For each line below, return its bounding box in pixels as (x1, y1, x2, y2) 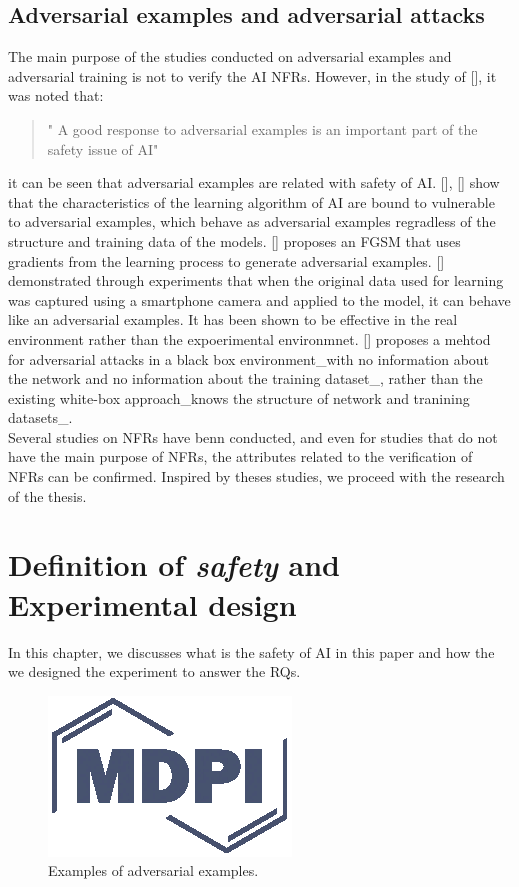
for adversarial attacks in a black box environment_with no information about (8, 348, 490, 369)
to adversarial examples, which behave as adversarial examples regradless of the (8, 211, 496, 232)
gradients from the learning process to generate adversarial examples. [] (8, 250, 445, 271)
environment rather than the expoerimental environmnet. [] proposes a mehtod (8, 328, 491, 349)
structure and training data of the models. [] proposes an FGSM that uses (8, 230, 461, 251)
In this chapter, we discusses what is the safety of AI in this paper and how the (8, 641, 495, 662)
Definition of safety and (8, 544, 340, 586)
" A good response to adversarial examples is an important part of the (47, 118, 478, 139)
